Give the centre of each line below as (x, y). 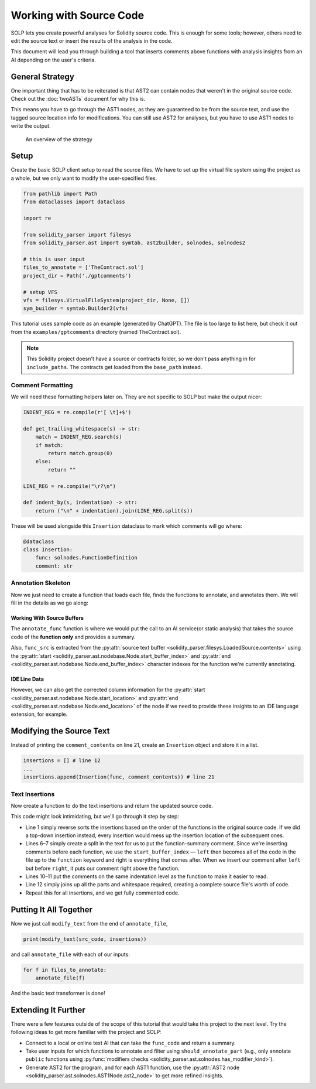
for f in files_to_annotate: (65, 970)
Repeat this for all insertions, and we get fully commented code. (102, 893)
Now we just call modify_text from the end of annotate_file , (89, 923)
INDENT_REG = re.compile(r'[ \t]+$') (77, 412)
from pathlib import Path (60, 194)
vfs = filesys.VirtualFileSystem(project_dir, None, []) (107, 300)
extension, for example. (39, 714)
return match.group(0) (80, 453)
